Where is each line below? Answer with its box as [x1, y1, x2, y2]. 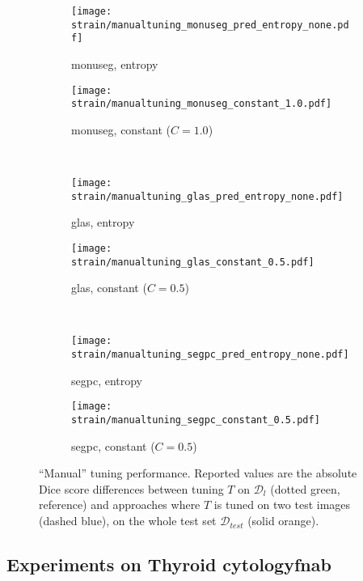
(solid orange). [247, 512, 319, 529]
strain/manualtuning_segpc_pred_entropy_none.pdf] [71, 349, 349, 361]
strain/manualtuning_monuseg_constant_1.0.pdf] [71, 98, 332, 110]
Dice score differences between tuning [39, 480, 224, 497]
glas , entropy [71, 214, 135, 231]
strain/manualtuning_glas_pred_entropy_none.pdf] [71, 190, 344, 202]
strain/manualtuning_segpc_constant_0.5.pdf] [71, 414, 320, 426]
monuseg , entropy [71, 55, 158, 72]
